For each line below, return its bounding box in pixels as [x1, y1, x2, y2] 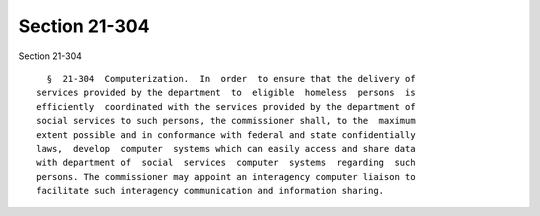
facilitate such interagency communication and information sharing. [36, 185, 385, 197]
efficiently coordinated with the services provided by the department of [36, 101, 416, 112]
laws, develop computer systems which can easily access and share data [36, 143, 416, 154]
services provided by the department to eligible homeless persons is [36, 87, 416, 99]
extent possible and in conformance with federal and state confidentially [36, 129, 416, 140]
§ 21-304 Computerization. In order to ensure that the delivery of [46, 73, 416, 84]
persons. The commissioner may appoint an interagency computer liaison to [36, 171, 416, 182]
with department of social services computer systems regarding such [36, 157, 416, 169]
